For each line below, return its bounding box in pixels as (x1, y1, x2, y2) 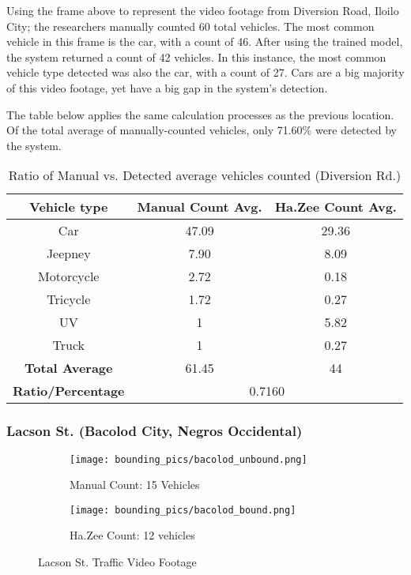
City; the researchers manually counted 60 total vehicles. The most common (6, 17, 375, 34)
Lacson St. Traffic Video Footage (38, 554, 197, 570)
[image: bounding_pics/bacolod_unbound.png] (70, 453, 307, 465)
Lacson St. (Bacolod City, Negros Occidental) (6, 421, 303, 441)
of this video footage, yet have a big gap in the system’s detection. (6, 79, 328, 96)
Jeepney (46, 244, 91, 263)
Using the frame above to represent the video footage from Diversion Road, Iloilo (6, 2, 399, 18)
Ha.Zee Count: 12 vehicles (70, 527, 195, 543)
